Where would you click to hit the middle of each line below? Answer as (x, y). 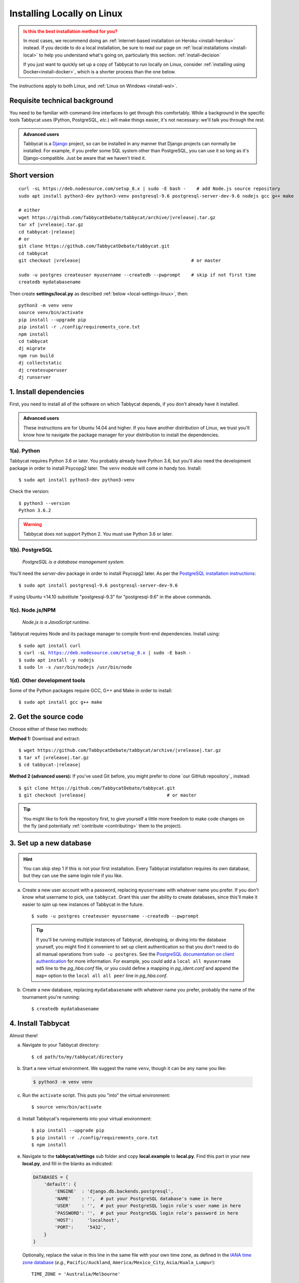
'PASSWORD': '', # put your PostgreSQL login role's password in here (146, 1213)
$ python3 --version (44, 503)
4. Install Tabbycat (40, 1023)
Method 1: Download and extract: (45, 738)
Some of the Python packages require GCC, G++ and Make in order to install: (91, 691)
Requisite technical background (61, 100)
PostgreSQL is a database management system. (73, 561)
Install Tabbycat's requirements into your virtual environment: (87, 1118)
